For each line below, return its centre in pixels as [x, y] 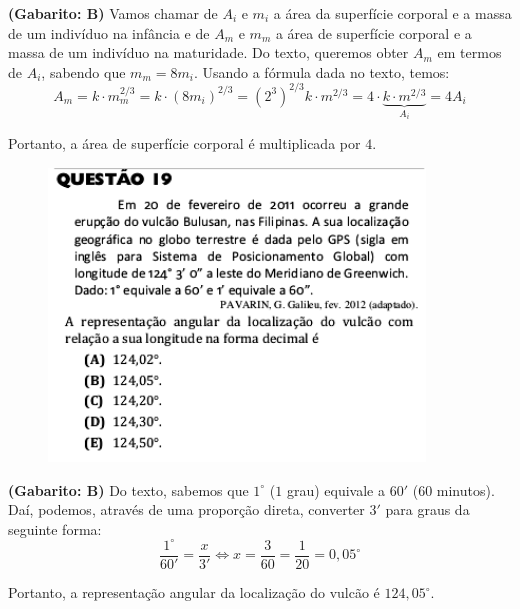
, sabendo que [83, 71]
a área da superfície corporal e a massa [392, 13]
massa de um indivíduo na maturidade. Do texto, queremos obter [208, 52]
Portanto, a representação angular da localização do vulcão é [194, 592]
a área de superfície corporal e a [373, 32]
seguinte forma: [55, 528]
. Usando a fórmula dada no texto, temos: [321, 71]
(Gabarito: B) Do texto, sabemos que [128, 489]
